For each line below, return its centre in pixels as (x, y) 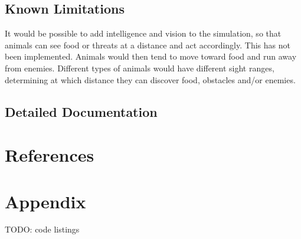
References (50, 155)
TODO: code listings (42, 229)
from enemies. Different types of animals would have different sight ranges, (140, 68)
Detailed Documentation (81, 111)
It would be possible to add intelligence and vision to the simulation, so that (143, 33)
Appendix (45, 201)
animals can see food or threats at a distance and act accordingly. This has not (148, 45)
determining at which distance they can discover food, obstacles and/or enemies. (150, 79)
